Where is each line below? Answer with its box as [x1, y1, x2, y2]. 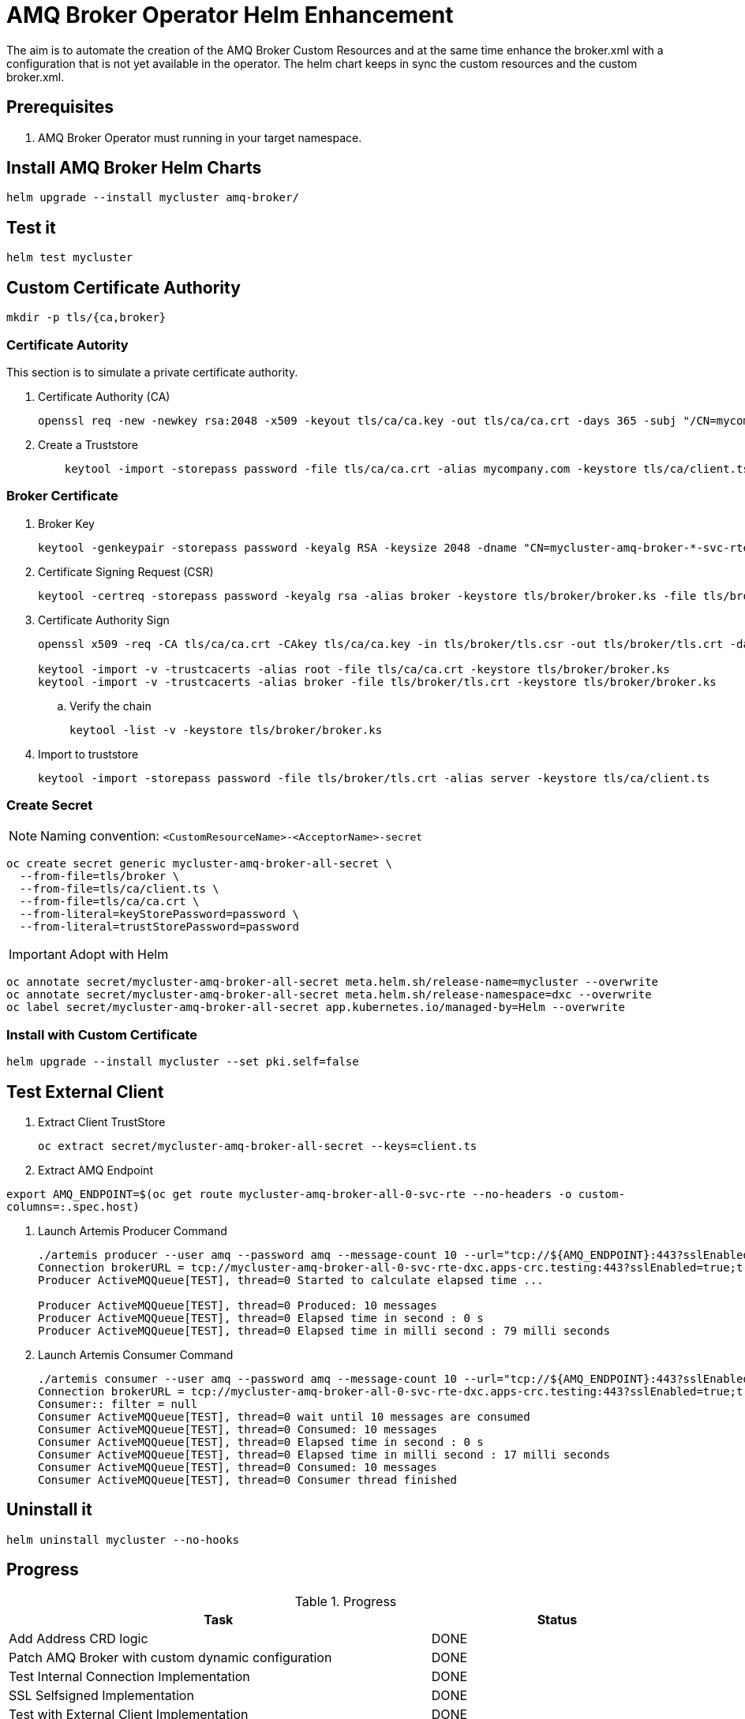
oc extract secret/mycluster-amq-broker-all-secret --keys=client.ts [38, 1139, 477, 1152]
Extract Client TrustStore [38, 1114, 166, 1129]
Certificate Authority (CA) [38, 389, 170, 403]
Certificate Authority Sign [38, 612, 170, 627]
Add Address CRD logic [9, 1630, 148, 1646]
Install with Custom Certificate [6, 1026, 197, 1043]
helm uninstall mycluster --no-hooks [6, 1533, 240, 1546]
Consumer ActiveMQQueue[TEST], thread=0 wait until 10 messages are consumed [38, 1410, 530, 1423]
